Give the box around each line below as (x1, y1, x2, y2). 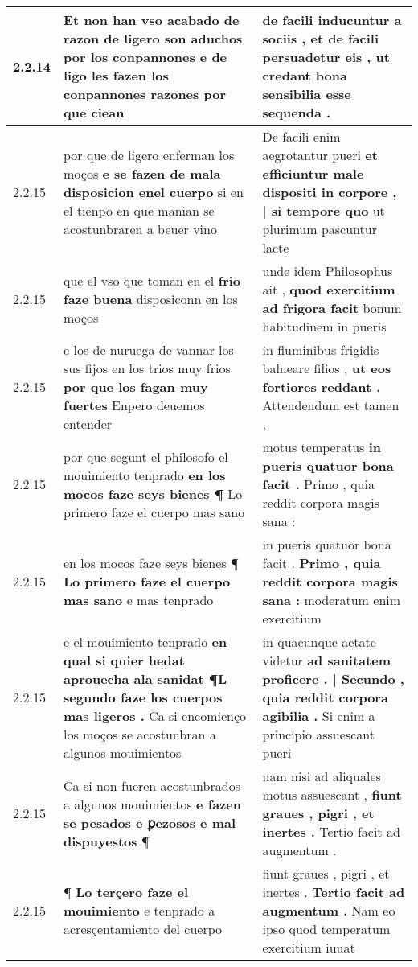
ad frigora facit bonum (262, 298, 402, 317)
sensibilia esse (262, 84, 351, 103)
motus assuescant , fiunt (262, 785, 402, 804)
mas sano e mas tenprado (64, 590, 214, 609)
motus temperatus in (262, 438, 382, 456)
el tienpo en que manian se (64, 201, 215, 220)
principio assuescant (262, 725, 375, 743)
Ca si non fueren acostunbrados (64, 776, 240, 795)
